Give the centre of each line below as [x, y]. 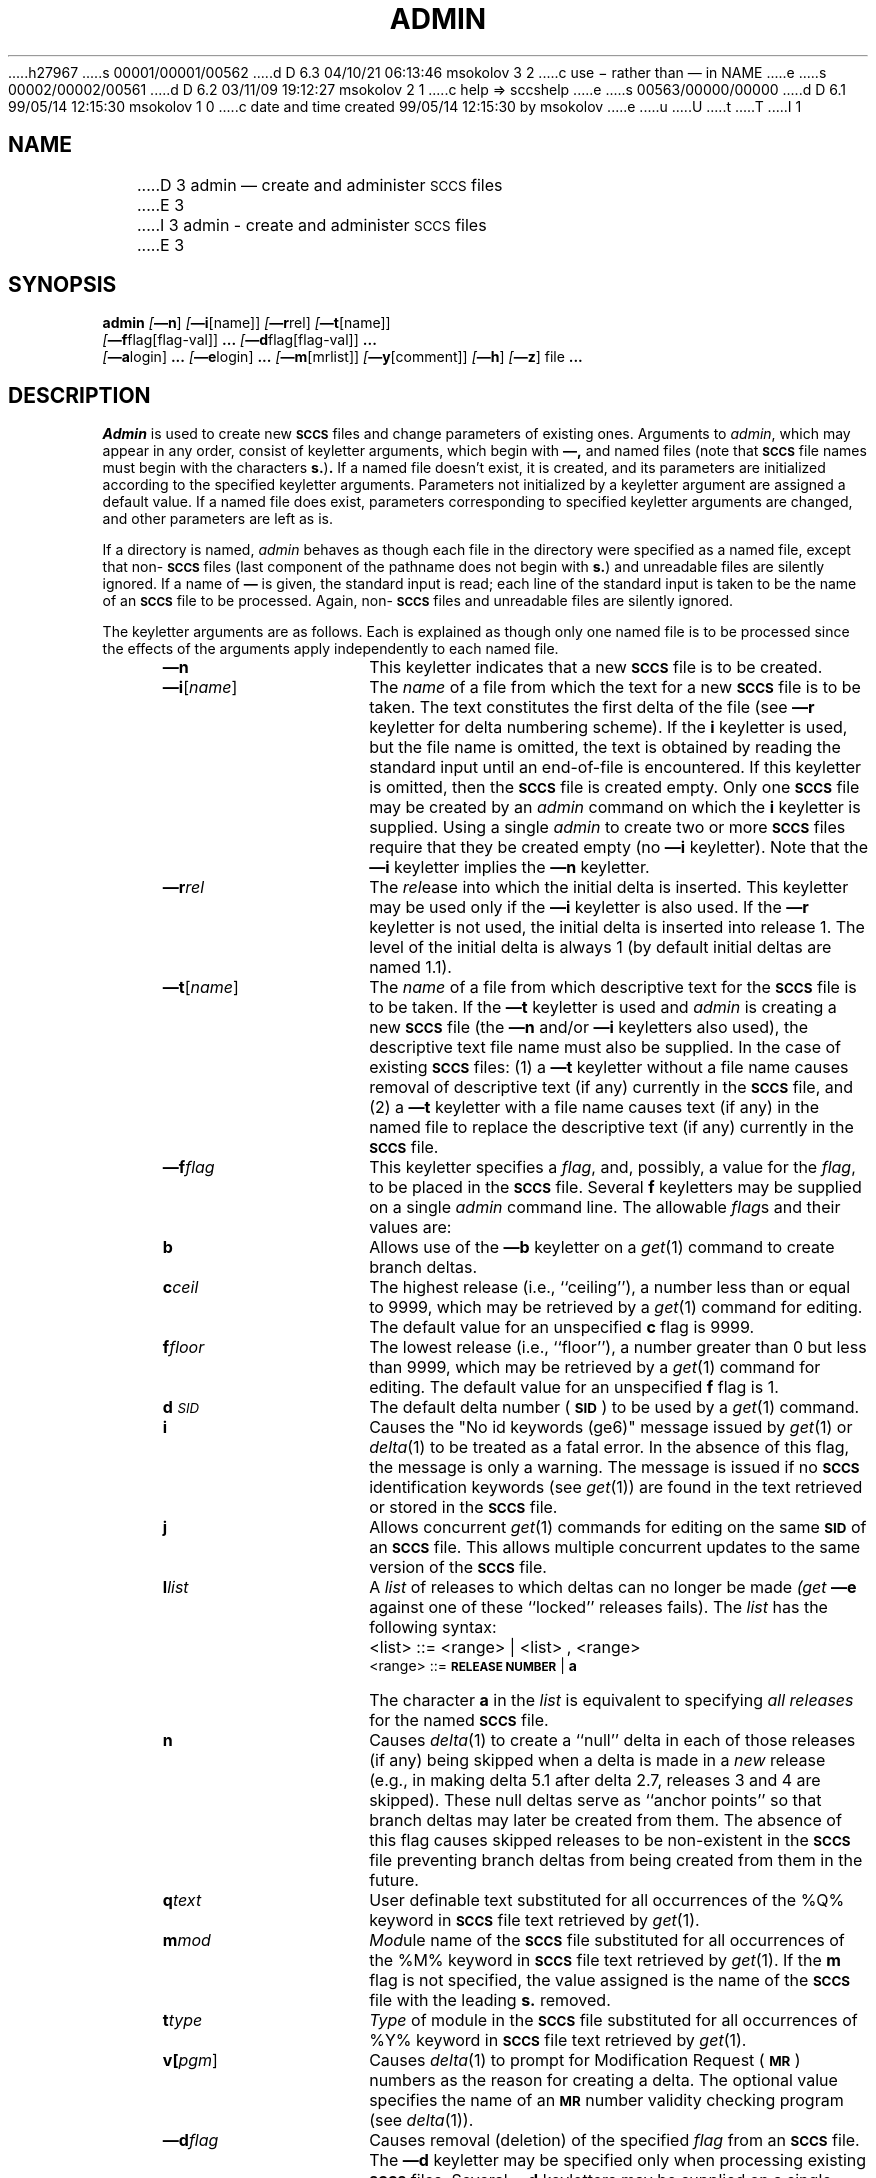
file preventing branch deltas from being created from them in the [616, 1860]
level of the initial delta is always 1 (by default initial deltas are [600, 947]
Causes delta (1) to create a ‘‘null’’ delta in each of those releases [612, 1740]
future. [394, 1880]
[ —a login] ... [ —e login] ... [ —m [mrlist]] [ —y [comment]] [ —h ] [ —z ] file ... [342, 357]
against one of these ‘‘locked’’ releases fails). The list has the [598, 1607]
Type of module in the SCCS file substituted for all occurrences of [613, 2020]
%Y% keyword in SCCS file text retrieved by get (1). [558, 2040]
